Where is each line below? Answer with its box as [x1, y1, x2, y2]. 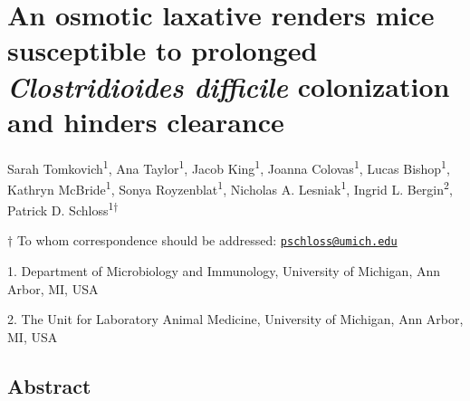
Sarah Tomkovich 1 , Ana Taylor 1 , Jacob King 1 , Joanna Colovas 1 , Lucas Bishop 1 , [7, 156, 450, 177]
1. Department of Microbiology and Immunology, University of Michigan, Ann [7, 262, 441, 281]
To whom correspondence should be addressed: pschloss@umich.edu [16, 231, 398, 250]
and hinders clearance [7, 102, 284, 139]
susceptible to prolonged [7, 32, 318, 69]
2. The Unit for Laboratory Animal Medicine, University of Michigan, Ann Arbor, [7, 310, 464, 329]
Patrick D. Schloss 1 [7, 198, 114, 219]
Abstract [7, 371, 91, 399]
